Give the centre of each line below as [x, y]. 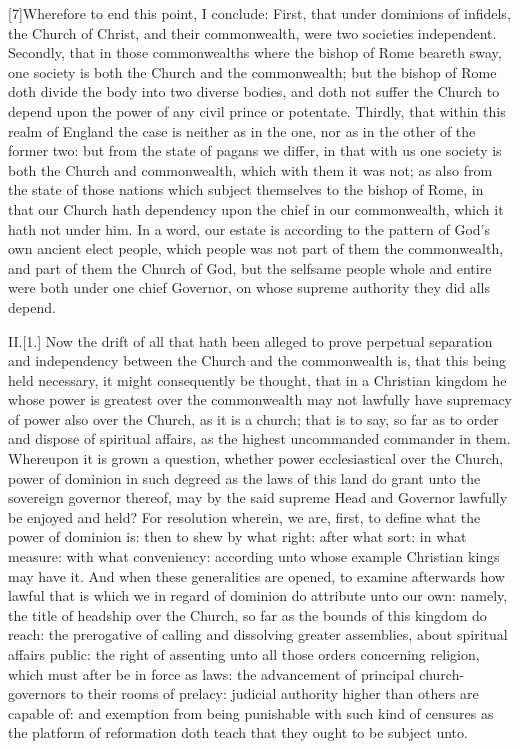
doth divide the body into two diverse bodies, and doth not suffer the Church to [254, 91]
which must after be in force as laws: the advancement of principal [211, 673]
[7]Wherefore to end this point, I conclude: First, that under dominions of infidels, [259, 13]
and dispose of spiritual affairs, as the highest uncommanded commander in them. [259, 438]
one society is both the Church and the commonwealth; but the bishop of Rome [252, 71]
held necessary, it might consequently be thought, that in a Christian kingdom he [257, 379]
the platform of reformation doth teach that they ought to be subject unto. [238, 732]
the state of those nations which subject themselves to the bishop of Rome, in [246, 189]
